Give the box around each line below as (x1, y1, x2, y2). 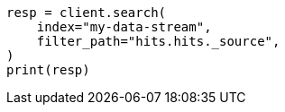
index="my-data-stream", (36, 20, 212, 34)
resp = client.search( (6, 5, 167, 20)
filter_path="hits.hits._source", (36, 34, 280, 48)
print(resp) (6, 63, 90, 77)
